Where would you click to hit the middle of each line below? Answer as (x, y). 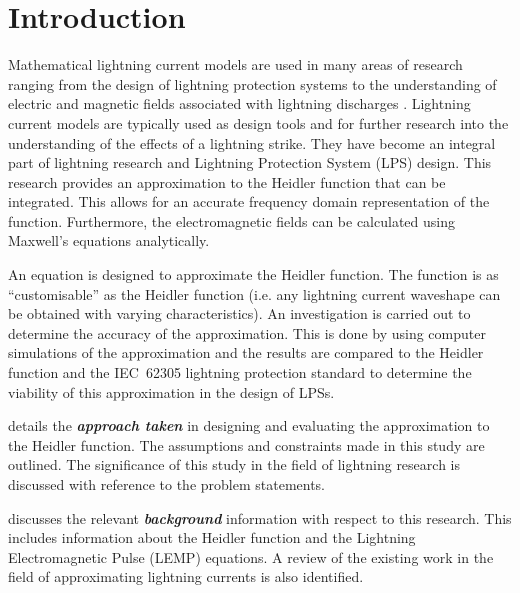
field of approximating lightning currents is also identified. (186, 576)
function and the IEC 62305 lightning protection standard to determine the (240, 372)
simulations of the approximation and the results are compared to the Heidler (246, 352)
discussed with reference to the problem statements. (167, 484)
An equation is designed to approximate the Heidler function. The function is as (253, 274)
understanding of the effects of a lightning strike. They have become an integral (252, 142)
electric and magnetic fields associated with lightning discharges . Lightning (239, 103)
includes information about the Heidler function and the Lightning (212, 537)
